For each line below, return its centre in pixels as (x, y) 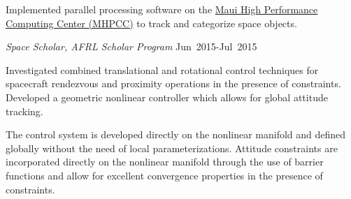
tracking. (24, 111)
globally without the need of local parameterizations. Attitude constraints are (172, 148)
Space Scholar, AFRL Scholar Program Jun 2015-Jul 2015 (131, 46)
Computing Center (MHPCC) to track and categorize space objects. (151, 23)
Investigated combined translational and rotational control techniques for (162, 69)
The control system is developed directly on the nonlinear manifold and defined (176, 134)
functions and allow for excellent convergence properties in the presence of (164, 175)
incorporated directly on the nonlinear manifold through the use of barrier (165, 162)
